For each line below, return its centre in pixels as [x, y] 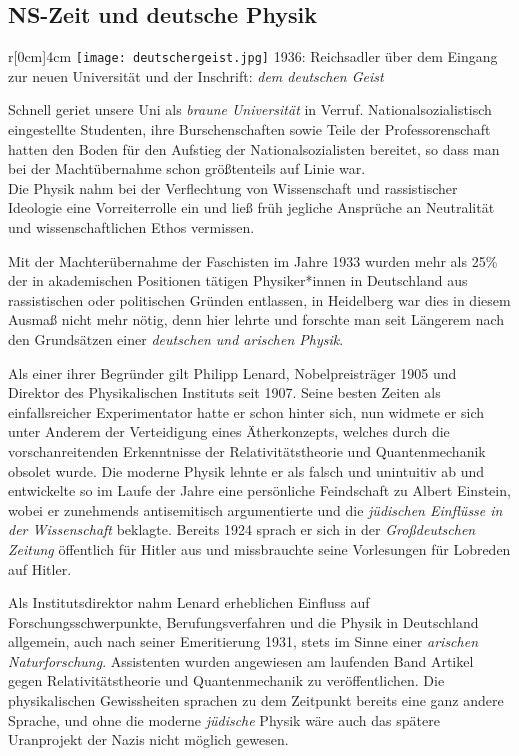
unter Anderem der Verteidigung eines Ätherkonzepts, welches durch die [229, 431]
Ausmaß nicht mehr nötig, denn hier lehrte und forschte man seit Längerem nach [256, 319]
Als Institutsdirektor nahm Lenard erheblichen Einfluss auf [189, 602]
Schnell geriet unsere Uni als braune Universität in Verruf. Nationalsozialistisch [250, 109]
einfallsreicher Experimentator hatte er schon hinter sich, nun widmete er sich [246, 411]
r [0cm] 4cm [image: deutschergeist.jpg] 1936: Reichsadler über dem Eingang [253, 56]
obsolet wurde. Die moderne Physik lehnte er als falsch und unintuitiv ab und [246, 470]
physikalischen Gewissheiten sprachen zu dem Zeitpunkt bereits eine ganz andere [256, 700]
